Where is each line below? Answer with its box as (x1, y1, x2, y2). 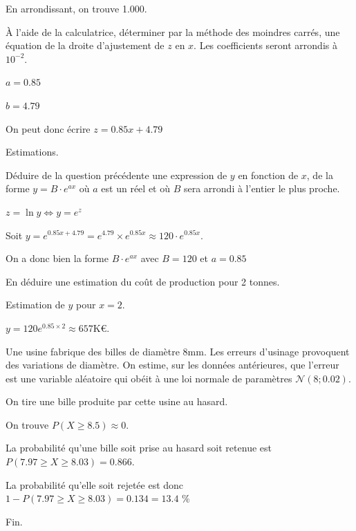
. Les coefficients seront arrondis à (194, 38, 337, 53)
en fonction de (238, 167, 299, 182)
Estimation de (6, 297, 65, 312)
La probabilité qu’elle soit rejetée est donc (6, 477, 184, 492)
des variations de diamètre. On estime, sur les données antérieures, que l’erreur (6, 357, 339, 372)
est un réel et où (101, 181, 170, 196)
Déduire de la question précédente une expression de (6, 167, 227, 182)
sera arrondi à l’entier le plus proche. (183, 181, 340, 196)
